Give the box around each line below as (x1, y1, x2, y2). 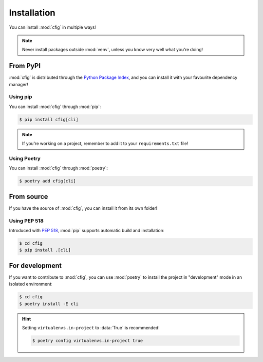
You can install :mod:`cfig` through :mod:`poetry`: (9, 165, 108, 171)
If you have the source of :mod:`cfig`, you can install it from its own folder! (9, 205, 158, 211)
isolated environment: (9, 281, 53, 287)
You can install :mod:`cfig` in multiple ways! (9, 24, 96, 30)
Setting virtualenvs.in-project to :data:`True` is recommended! (22, 325, 160, 330)
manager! (9, 81, 29, 87)
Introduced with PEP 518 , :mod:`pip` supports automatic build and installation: (9, 227, 165, 233)
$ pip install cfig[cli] (19, 117, 79, 122)
